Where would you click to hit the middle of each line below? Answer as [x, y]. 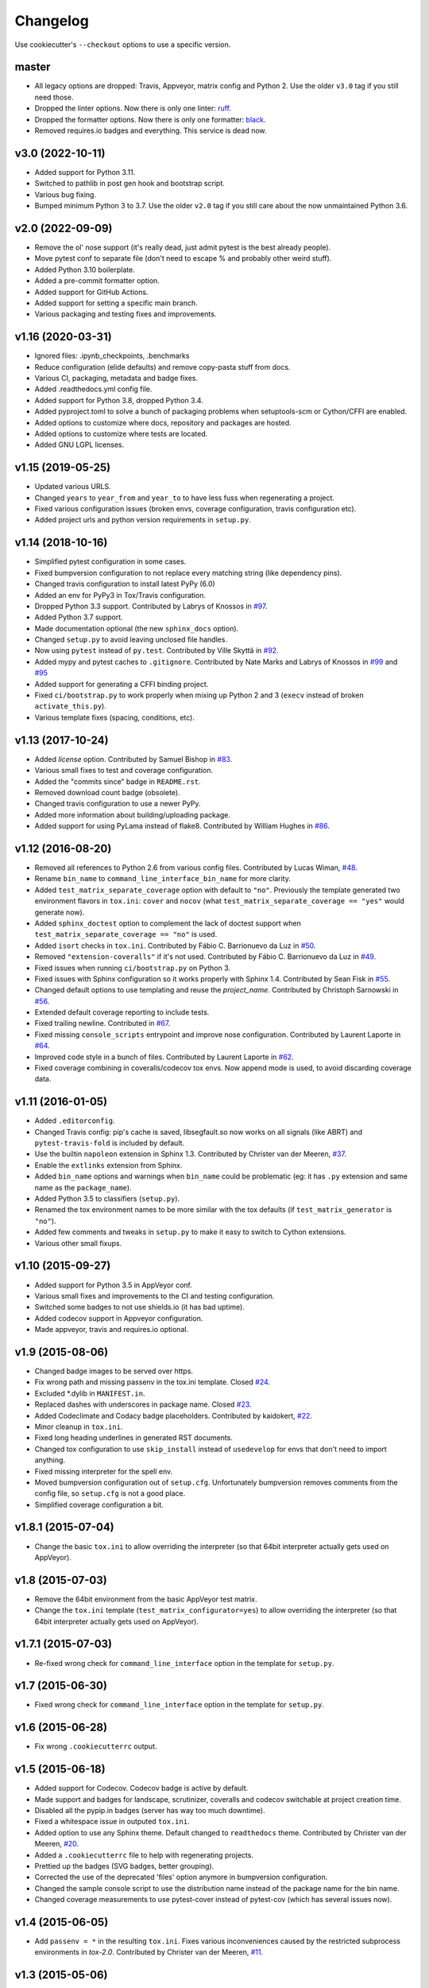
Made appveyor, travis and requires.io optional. [112, 1330]
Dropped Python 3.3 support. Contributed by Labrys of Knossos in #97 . [151, 606]
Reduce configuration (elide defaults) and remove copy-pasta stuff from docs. [162, 367]
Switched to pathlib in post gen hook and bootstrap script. [130, 184]
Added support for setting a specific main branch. [116, 303]
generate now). [60, 912]
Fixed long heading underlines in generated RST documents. [134, 1438]
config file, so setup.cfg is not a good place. [110, 1493]
